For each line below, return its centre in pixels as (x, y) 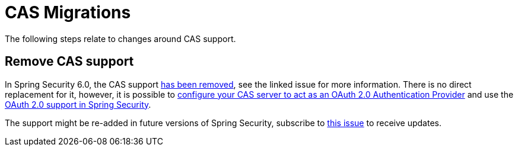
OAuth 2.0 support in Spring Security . (78, 104)
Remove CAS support (69, 62)
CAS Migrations (68, 12)
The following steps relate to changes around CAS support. (120, 38)
